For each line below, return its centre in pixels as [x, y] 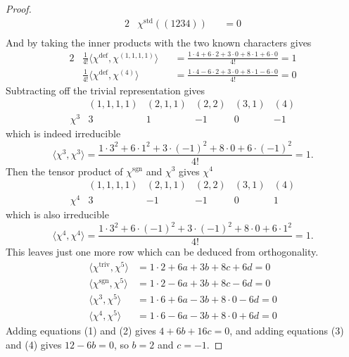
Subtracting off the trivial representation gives [106, 90]
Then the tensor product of [64, 171]
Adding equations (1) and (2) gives [81, 331]
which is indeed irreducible [63, 133]
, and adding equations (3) [287, 331]
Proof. [19, 8]
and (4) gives [34, 345]
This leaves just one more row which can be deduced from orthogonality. [162, 252]
